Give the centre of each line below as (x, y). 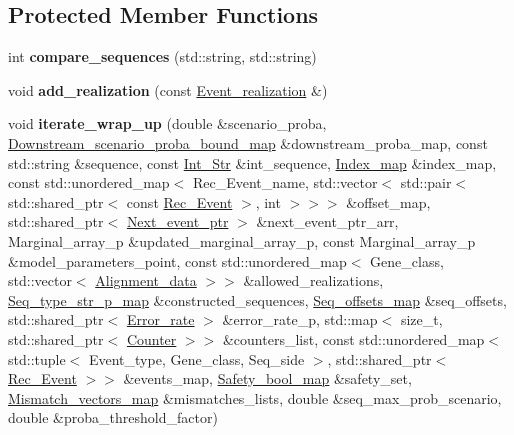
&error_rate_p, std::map (300, 319)
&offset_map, (388, 201)
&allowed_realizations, (313, 280)
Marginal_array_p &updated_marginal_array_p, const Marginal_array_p (242, 240)
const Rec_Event (179, 201)
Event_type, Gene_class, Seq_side (196, 358)
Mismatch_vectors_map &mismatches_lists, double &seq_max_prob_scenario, (255, 397)
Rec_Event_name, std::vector (285, 182)
